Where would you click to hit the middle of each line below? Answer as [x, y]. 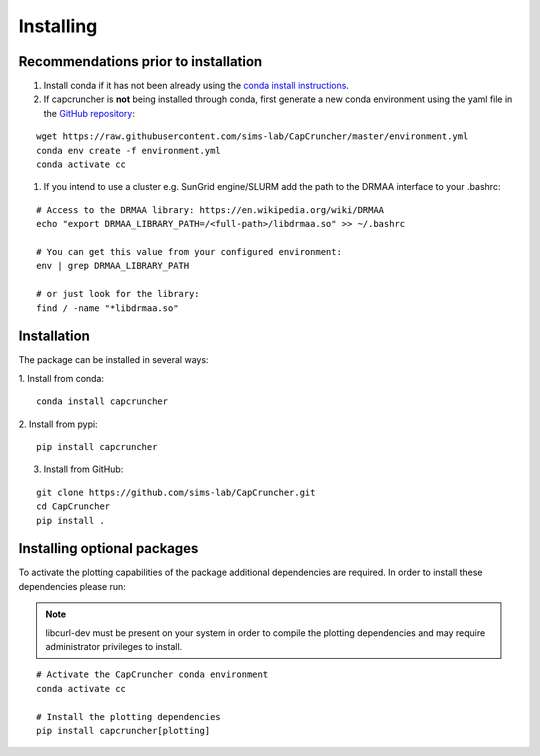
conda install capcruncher [102, 401]
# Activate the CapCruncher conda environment [152, 674]
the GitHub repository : [89, 113]
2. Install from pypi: [58, 424]
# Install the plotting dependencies [129, 716]
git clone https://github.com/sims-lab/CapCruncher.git [176, 492]
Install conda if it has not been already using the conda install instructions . [196, 86]
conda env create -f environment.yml [129, 150]
